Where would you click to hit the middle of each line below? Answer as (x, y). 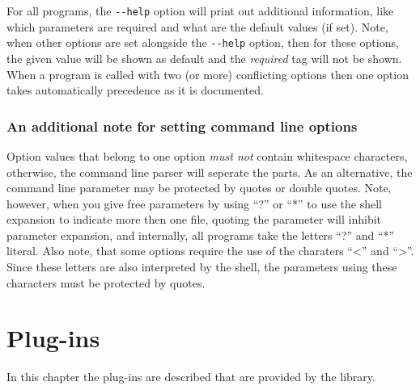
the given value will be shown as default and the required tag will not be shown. (204, 58)
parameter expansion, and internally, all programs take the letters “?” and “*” (201, 235)
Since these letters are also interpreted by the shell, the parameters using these (202, 267)
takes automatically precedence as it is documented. (135, 90)
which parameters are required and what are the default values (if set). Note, (197, 26)
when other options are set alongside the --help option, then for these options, (203, 42)
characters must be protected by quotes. (106, 282)
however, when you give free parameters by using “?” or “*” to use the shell (194, 203)
